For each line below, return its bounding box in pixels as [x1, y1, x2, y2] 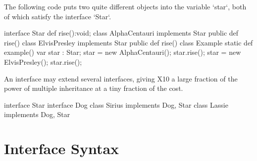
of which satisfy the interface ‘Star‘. [4, 11, 111, 21]
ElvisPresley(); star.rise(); [4, 56, 82, 67]
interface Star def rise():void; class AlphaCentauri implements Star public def [4, 28, 239, 38]
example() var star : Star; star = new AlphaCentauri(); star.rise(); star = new [4, 47, 241, 57]
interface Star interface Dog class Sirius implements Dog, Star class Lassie [4, 99, 228, 110]
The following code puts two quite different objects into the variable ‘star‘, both [4, 1, 247, 11]
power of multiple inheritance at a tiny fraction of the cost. [4, 83, 183, 93]
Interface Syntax [4, 138, 119, 159]
